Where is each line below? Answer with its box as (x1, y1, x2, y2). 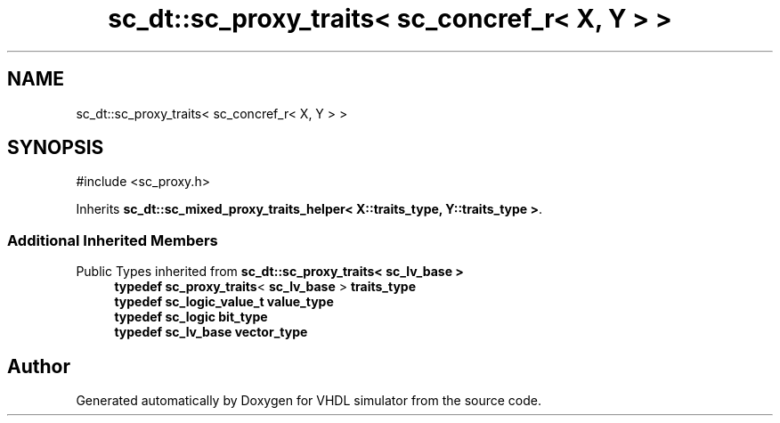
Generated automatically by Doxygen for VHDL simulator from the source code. (76, 393, 542, 409)
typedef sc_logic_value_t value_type (114, 294, 334, 310)
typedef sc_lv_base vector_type (114, 324, 308, 340)
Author (7, 354, 70, 378)
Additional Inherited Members (7, 231, 218, 249)
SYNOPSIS (7, 136, 104, 159)
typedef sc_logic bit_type (114, 309, 268, 325)
